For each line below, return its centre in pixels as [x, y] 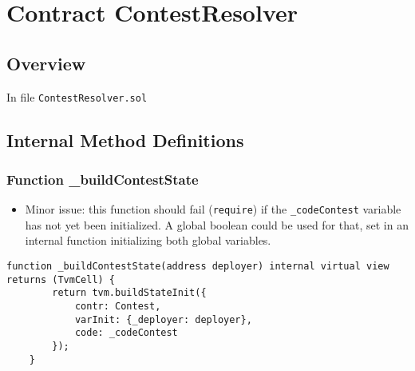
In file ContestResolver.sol [77, 96]
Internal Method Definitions [125, 140]
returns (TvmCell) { [61, 279]
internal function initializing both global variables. [148, 240]
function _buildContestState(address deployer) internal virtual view [198, 267]
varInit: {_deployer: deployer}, [163, 319]
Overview [46, 63]
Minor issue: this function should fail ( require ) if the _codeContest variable [213, 209]
